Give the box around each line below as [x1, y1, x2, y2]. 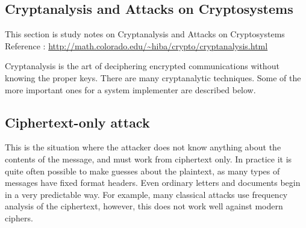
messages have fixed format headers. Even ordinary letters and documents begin [5, 176, 301, 189]
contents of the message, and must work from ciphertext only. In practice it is [5, 152, 292, 165]
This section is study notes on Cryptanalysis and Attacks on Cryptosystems [5, 28, 285, 40]
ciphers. [5, 211, 33, 224]
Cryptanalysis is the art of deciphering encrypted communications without [5, 60, 279, 72]
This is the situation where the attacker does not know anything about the [5, 141, 281, 153]
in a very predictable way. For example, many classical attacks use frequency [5, 188, 288, 200]
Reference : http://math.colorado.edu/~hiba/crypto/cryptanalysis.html [5, 39, 268, 52]
